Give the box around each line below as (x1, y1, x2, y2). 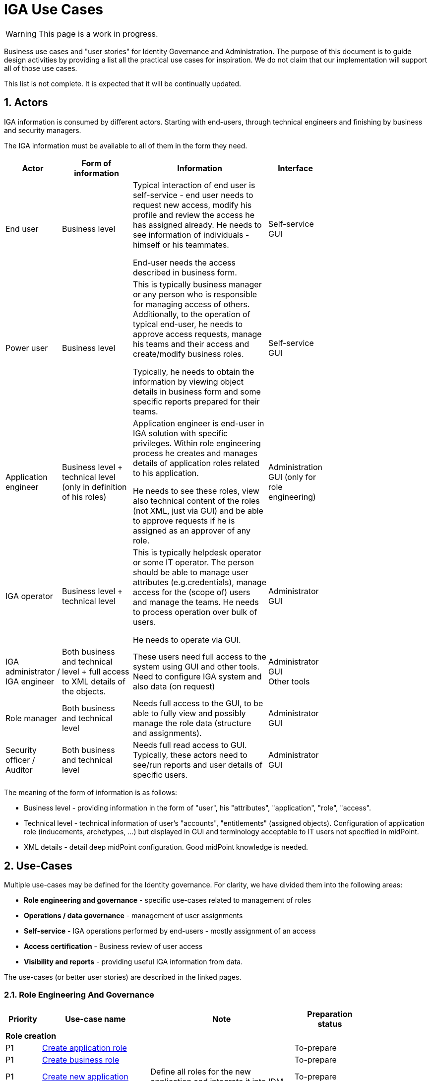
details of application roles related (133, 458, 260, 468)
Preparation (307, 1009, 353, 1019)
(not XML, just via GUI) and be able (133, 505, 263, 516)
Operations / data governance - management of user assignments (24, 911, 243, 920)
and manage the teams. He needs (133, 597, 259, 607)
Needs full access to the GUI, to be (133, 698, 263, 708)
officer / (5, 754, 35, 765)
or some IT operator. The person (133, 557, 254, 567)
